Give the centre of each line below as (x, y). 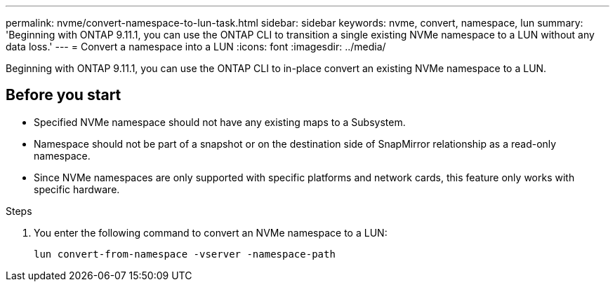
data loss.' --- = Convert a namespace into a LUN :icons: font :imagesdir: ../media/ (196, 47)
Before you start (64, 95)
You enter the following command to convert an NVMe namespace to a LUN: (211, 232)
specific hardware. (77, 189)
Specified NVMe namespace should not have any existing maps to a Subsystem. (220, 122)
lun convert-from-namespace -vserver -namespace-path (185, 254)
